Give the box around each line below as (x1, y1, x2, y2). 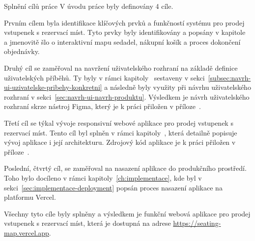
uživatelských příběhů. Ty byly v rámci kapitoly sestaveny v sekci (4, 72, 205, 82)
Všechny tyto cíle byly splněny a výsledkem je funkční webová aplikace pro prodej (4, 208, 251, 218)
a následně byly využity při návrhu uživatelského (104, 82, 251, 92)
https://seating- (173, 218, 221, 228)
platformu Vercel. (4, 192, 56, 202)
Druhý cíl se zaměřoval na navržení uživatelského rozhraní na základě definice (4, 62, 238, 73)
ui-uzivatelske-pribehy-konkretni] (4, 82, 102, 92)
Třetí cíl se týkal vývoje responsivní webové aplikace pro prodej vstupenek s (4, 117, 233, 128)
